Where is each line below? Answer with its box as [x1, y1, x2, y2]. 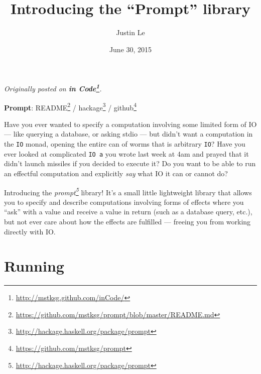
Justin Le [116, 27, 145, 38]
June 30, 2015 [109, 44, 152, 54]
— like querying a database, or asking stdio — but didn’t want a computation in [4, 129, 253, 139]
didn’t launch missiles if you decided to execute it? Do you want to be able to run [4, 158, 256, 169]
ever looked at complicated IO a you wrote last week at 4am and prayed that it [4, 148, 249, 159]
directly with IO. [4, 226, 56, 236]
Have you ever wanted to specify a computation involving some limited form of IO [4, 118, 257, 129]
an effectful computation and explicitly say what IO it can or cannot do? [4, 168, 228, 178]
